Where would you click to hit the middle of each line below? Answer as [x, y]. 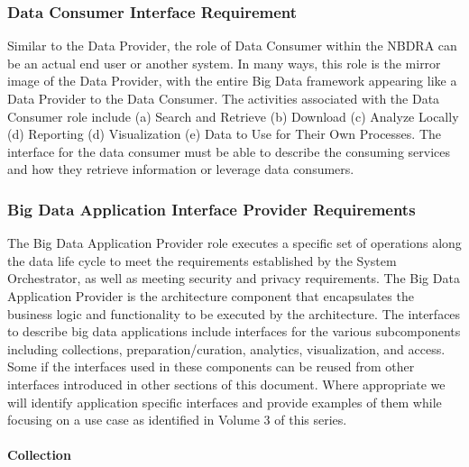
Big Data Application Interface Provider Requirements [212, 209]
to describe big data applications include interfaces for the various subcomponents [234, 331]
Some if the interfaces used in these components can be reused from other [211, 366]
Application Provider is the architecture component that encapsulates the [211, 295]
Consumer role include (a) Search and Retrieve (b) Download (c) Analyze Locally [233, 116]
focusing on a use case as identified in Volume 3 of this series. [177, 420]
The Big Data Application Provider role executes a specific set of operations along [234, 243]
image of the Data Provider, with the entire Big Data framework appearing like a [232, 81]
